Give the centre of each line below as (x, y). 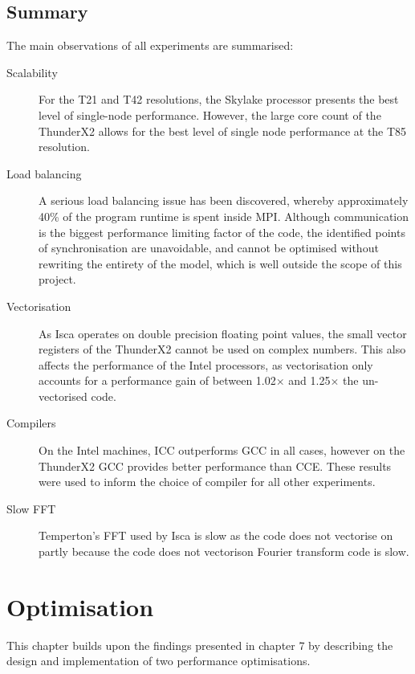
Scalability (32, 72)
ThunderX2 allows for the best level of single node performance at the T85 (223, 131)
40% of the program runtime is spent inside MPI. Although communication (224, 216)
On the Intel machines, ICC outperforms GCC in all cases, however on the (222, 450)
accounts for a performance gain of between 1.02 (157, 380)
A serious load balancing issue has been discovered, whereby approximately (224, 200)
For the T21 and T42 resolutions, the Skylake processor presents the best (219, 99)
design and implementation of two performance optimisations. (159, 661)
